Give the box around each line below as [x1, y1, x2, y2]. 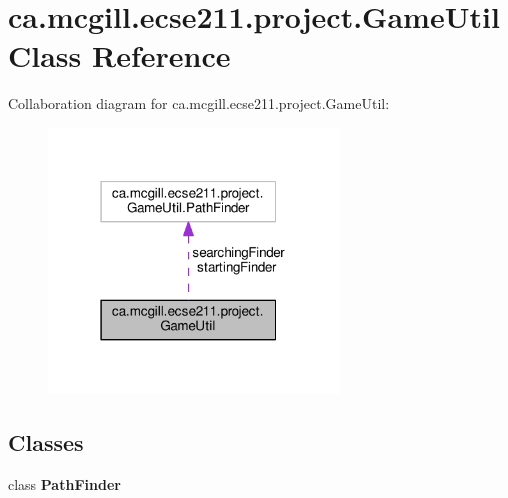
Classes [8, 427, 84, 458]
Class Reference [8, 35, 231, 76]
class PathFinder [8, 474, 121, 495]
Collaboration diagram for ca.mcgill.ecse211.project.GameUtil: [8, 93, 390, 114]
